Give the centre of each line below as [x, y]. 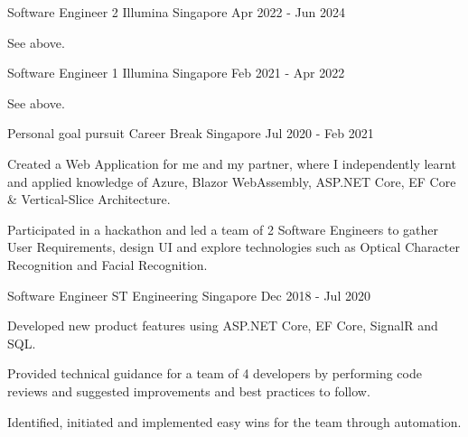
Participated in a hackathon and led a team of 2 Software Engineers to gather [223, 229]
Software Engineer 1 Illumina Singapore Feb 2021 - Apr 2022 [176, 73]
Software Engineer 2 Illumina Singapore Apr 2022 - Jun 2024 [176, 12]
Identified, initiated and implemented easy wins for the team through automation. [234, 421]
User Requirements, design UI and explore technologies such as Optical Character [234, 247]
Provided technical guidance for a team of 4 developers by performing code [215, 373]
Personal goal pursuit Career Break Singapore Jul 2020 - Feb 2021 [191, 133]
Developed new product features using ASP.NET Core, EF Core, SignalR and [223, 325]
